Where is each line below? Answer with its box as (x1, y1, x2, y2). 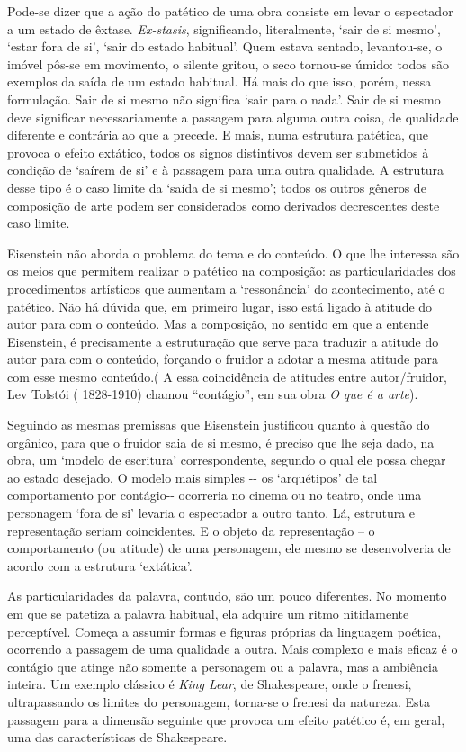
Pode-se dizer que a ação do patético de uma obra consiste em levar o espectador (7, 2, 453, 20)
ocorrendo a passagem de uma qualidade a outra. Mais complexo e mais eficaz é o (7, 639, 458, 658)
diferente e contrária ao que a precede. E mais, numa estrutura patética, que (7, 125, 429, 144)
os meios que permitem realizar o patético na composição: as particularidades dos (7, 261, 456, 280)
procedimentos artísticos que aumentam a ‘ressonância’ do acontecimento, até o (7, 278, 445, 297)
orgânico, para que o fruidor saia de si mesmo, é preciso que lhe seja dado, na (7, 432, 435, 451)
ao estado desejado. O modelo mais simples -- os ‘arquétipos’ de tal (7, 467, 378, 486)
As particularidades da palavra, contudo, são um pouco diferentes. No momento (7, 586, 447, 605)
